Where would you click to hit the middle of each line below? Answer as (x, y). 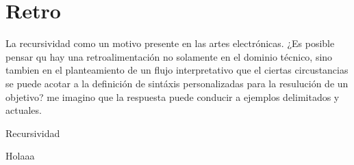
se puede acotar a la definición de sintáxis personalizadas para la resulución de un (177, 83)
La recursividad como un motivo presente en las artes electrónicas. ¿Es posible (170, 43)
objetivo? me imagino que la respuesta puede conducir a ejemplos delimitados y (173, 96)
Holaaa (20, 156)
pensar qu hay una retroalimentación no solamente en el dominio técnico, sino (169, 56)
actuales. (24, 110)
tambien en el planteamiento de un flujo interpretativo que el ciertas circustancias (177, 70)
